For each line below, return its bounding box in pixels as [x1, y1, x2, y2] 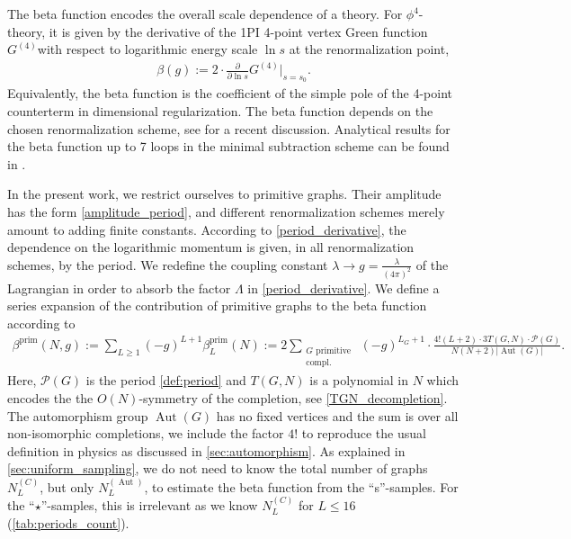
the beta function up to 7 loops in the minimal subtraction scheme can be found [7, 137, 450, 156]
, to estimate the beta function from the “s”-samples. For [144, 477, 459, 496]
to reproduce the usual [301, 424, 426, 443]
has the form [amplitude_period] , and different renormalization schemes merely [7, 202, 445, 221]
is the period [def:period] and [85, 371, 246, 390]
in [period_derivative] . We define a [247, 278, 440, 297]
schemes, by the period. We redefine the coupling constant [7, 255, 328, 274]
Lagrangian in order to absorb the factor [7, 278, 231, 297]
